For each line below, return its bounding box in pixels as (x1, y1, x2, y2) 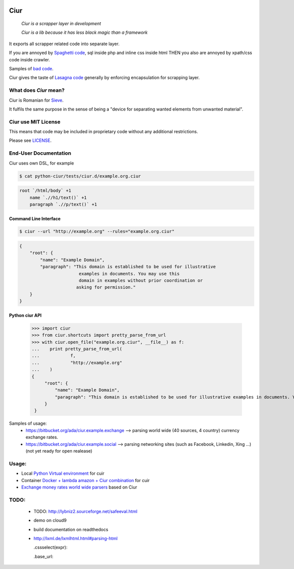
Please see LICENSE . (9, 137, 51, 143)
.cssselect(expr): (33, 544, 68, 550)
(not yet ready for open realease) (25, 448, 93, 454)
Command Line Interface (9, 216, 61, 221)
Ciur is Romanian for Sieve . (9, 97, 64, 103)
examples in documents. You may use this (78, 271, 180, 276)
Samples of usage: (9, 420, 47, 427)
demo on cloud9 (33, 517, 67, 523)
